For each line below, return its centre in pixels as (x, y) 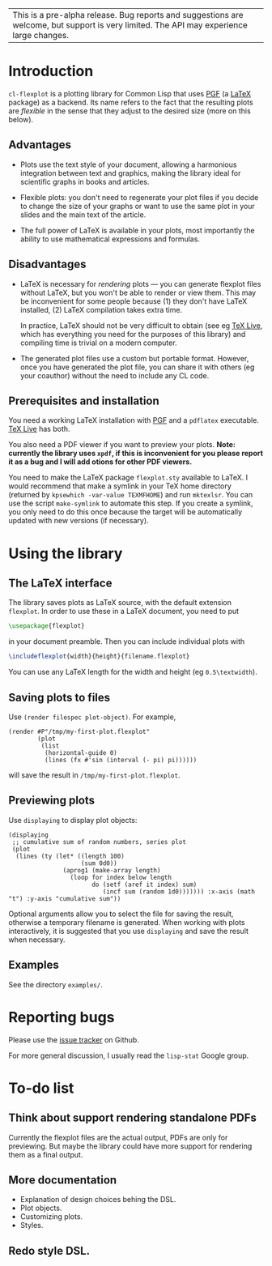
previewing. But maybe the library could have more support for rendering (130, 1146)
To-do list (41, 1088)
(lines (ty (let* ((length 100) (70, 856)
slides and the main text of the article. (83, 215)
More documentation (63, 1180)
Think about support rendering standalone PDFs (133, 1118)
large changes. (40, 35)
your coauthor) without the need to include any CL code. (115, 375)
